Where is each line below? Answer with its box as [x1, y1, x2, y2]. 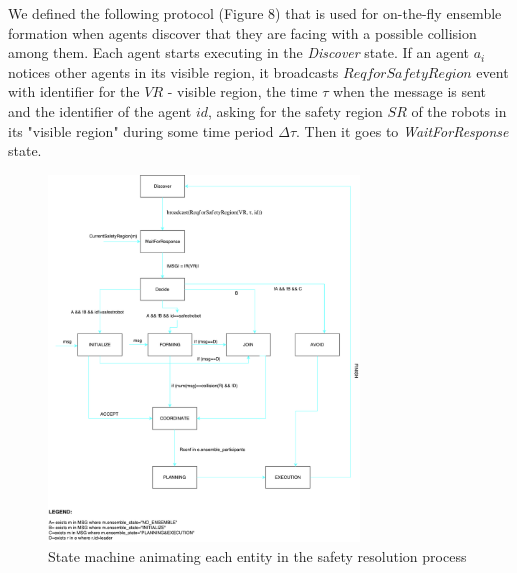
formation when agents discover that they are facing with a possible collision [8, 22, 477, 43]
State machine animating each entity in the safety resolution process [48, 545, 467, 566]
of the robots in [411, 100, 507, 121]
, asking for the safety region [208, 100, 383, 121]
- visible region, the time [167, 81, 318, 102]
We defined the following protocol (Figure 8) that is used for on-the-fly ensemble [8, 3, 502, 23]
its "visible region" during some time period [8, 120, 274, 141]
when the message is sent [332, 81, 487, 102]
